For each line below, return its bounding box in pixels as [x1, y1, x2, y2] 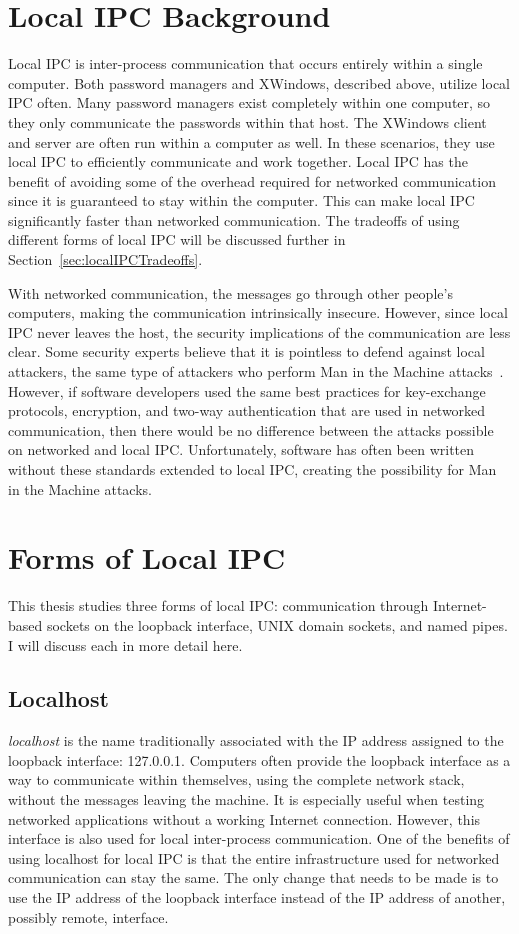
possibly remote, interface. [8, 906, 169, 927]
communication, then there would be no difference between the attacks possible [8, 419, 494, 440]
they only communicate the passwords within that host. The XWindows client [8, 111, 487, 132]
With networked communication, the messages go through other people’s [8, 282, 453, 303]
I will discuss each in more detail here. [8, 634, 243, 655]
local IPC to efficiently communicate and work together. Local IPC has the [8, 151, 468, 172]
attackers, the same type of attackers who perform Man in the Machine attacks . [8, 361, 504, 382]
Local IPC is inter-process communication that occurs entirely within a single [8, 53, 483, 74]
